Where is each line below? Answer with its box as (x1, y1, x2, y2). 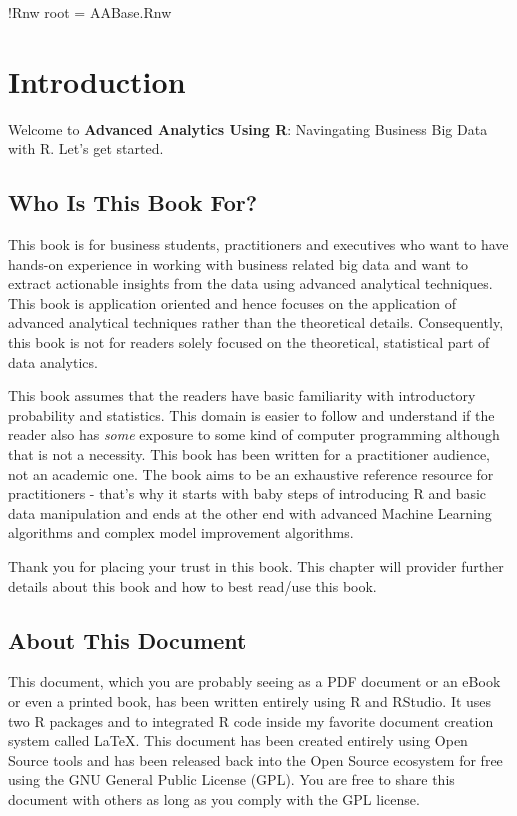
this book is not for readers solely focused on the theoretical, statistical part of (8, 332, 490, 353)
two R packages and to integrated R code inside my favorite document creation (8, 710, 494, 731)
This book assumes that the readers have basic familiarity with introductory (8, 385, 476, 406)
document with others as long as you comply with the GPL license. (8, 788, 420, 809)
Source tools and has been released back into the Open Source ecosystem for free (8, 749, 503, 770)
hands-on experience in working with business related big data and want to (8, 253, 469, 274)
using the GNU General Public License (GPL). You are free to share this (8, 769, 455, 790)
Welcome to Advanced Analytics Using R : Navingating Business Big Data (8, 118, 488, 139)
